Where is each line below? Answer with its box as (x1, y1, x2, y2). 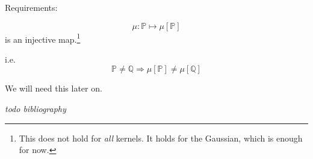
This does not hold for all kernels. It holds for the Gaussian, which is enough (19, 131, 303, 144)
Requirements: (5, 1, 58, 13)
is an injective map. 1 (5, 31, 81, 45)
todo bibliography (5, 102, 66, 115)
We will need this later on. (5, 82, 102, 95)
